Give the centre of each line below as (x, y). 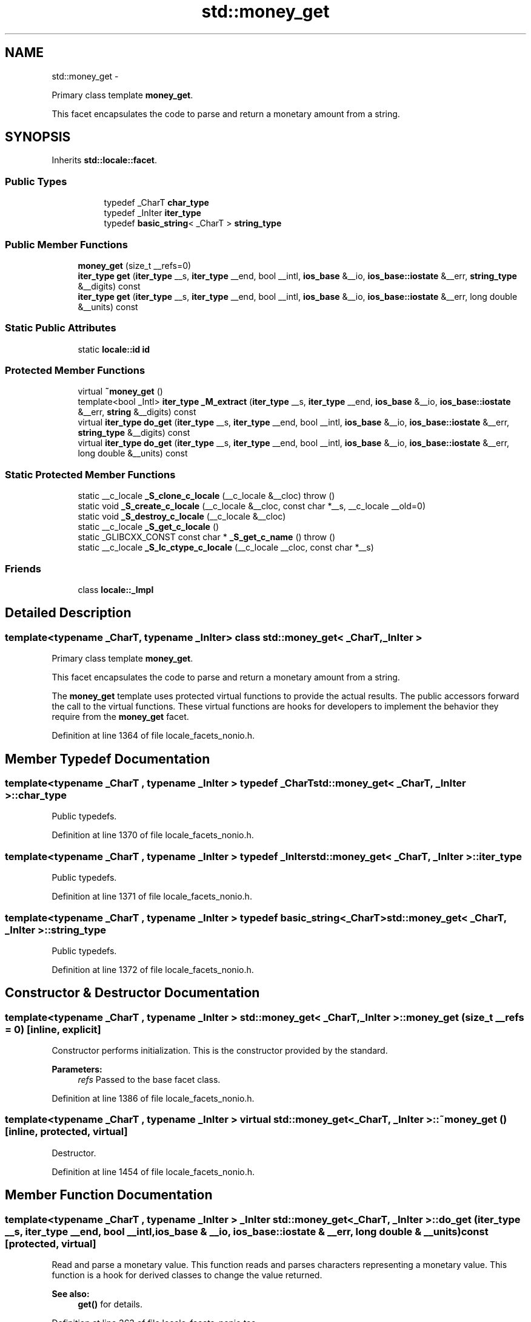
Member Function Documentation (109, 1195)
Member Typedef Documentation (108, 759)
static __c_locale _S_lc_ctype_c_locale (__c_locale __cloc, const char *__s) (226, 547)
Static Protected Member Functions (90, 474)
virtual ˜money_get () (120, 392)
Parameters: (77, 1069)
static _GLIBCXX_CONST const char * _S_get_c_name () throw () (207, 537)
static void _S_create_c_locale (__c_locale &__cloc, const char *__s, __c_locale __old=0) (252, 506)
